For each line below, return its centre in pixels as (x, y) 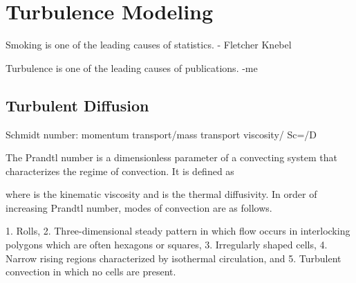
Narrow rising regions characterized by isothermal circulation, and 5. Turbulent (174, 258)
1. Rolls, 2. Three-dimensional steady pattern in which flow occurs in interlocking (178, 231)
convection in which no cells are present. (91, 272)
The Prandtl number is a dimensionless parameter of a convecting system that (171, 157)
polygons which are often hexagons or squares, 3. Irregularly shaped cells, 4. (167, 245)
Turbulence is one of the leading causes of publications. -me (132, 67)
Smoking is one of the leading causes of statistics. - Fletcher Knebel (149, 45)
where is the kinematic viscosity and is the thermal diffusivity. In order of (161, 194)
